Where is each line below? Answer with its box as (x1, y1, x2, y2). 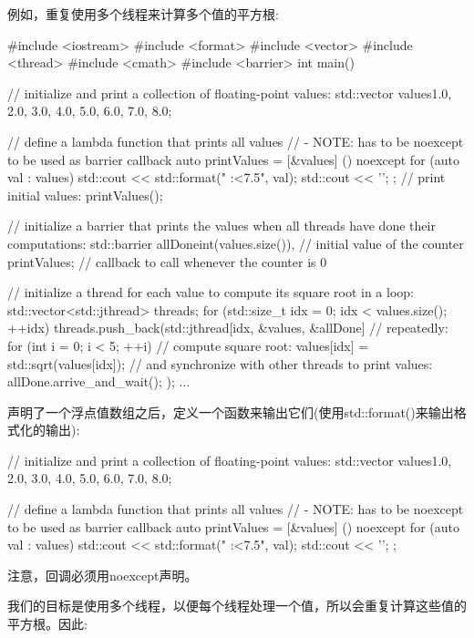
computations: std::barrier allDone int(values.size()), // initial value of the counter (7, 233, 464, 252)
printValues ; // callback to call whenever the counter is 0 (7, 252, 327, 271)
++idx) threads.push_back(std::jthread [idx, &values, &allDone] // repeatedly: (7, 318, 448, 337)
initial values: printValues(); (7, 185, 163, 204)
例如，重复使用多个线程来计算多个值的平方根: (7, 5, 279, 23)
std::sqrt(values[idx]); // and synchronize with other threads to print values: (7, 354, 433, 373)
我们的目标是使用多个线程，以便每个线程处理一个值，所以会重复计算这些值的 (7, 596, 467, 615)
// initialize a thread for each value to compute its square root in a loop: (7, 283, 414, 302)
